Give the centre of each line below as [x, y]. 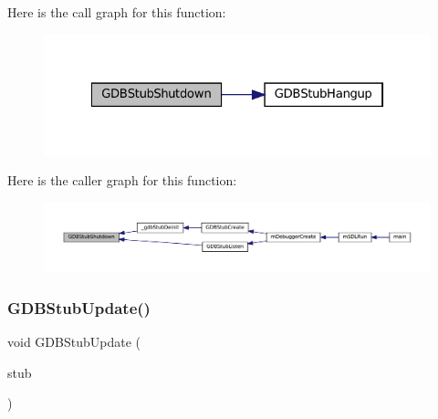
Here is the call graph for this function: [117, 12]
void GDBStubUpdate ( [74, 342]
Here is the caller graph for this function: [122, 180]
